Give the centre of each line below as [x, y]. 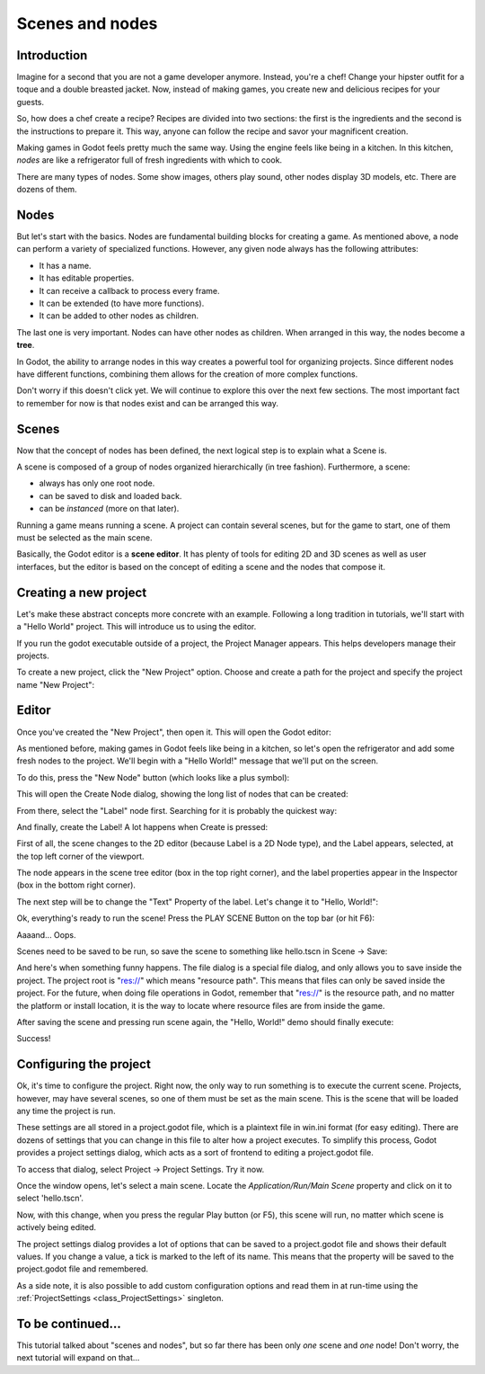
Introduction [52, 55]
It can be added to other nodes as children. [119, 316]
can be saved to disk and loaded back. [110, 495]
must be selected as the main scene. [84, 538]
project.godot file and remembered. [82, 1269]
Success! [34, 1039]
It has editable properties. [87, 278]
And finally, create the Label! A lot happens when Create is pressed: [142, 826]
